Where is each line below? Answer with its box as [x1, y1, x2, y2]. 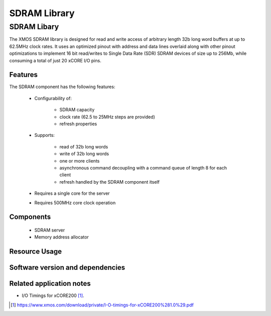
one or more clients [59, 157, 100, 164]
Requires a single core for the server [34, 190, 110, 196]
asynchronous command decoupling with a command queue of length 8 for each [59, 165, 227, 171]
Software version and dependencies [9, 263, 125, 272]
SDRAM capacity [59, 107, 95, 113]
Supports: [34, 132, 55, 138]
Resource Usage [9, 247, 62, 256]
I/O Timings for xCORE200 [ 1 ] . [22, 292, 85, 299]
